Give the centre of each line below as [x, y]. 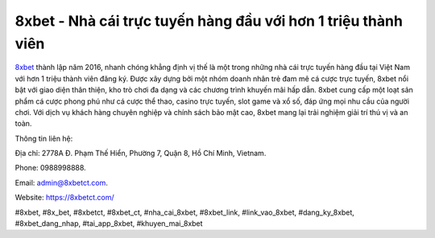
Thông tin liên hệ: [44, 138]
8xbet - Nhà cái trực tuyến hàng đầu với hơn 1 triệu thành [209, 21]
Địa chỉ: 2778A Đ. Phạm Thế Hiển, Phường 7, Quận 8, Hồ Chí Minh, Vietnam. [141, 154]
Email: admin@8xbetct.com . [61, 183]
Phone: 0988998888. [50, 168]
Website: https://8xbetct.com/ [64, 198]
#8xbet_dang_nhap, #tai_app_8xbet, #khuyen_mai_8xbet [109, 224]
